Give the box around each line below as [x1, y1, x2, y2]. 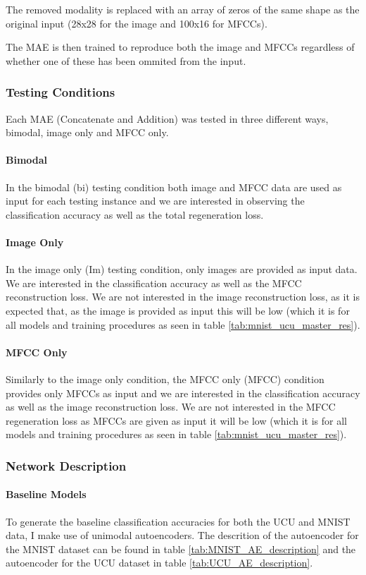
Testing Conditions [6, 83, 115, 101]
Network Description [6, 456, 127, 474]
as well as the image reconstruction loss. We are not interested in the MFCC [6, 399, 336, 414]
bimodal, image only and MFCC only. [6, 125, 169, 140]
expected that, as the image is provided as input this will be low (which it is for [6, 303, 350, 317]
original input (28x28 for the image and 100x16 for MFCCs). [6, 16, 267, 30]
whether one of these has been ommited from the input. [6, 53, 246, 68]
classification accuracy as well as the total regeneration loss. [6, 207, 264, 222]
